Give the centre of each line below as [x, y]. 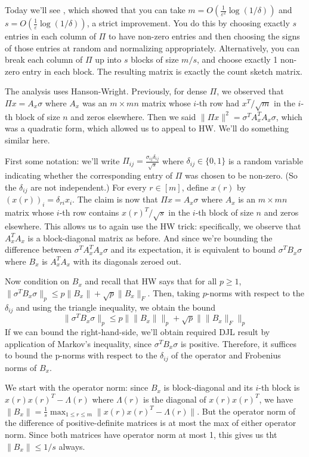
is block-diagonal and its [208, 387]
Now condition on [37, 281]
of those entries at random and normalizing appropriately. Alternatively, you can [152, 47]
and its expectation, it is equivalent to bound [193, 249]
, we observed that [250, 91]
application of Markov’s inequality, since [78, 343]
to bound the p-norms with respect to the [81, 355]
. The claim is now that [115, 199]
